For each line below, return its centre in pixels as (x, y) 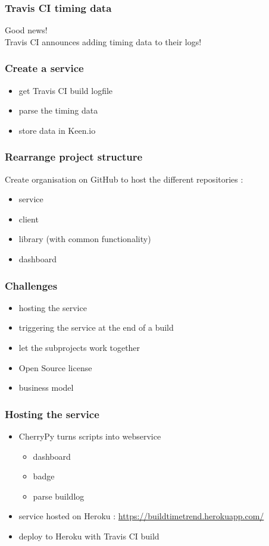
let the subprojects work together (79, 347)
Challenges (31, 285)
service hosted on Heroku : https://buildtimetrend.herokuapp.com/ (141, 516)
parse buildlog (59, 496)
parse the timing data (58, 110)
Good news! (26, 30)
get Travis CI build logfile (66, 90)
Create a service (44, 68)
